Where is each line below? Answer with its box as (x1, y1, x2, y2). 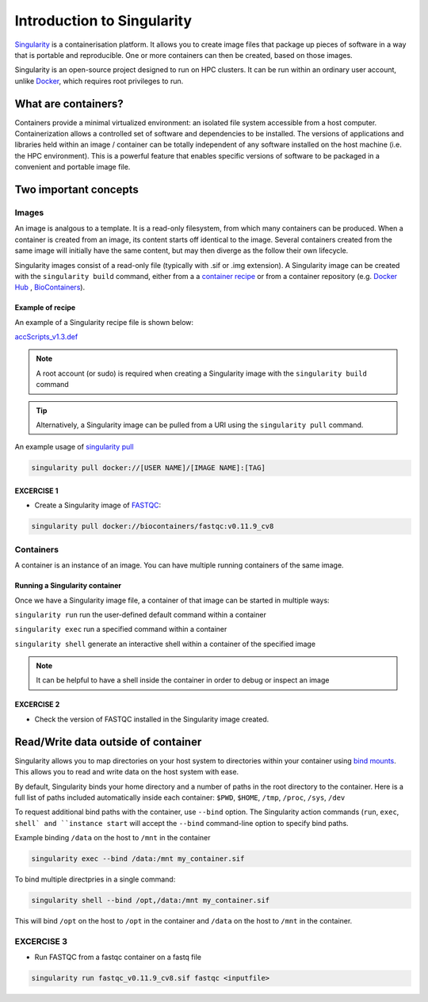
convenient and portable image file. (14, 163, 131, 172)
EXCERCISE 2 (14, 700, 60, 709)
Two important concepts (14, 183, 139, 196)
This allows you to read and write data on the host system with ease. (14, 767, 239, 777)
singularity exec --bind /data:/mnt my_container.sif (31, 855, 245, 863)
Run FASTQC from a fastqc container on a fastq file (34, 952, 202, 962)
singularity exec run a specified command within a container (14, 625, 227, 634)
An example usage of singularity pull (14, 442, 134, 452)
